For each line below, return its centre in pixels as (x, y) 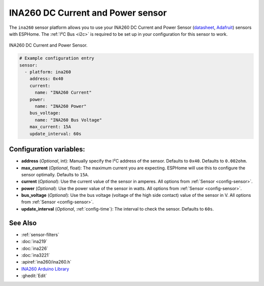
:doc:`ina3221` (36, 255)
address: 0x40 (46, 79)
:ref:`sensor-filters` (40, 235)
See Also (23, 223)
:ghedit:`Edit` (34, 276)
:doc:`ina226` (35, 248)
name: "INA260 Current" (63, 93)
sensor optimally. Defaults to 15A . (55, 174)
